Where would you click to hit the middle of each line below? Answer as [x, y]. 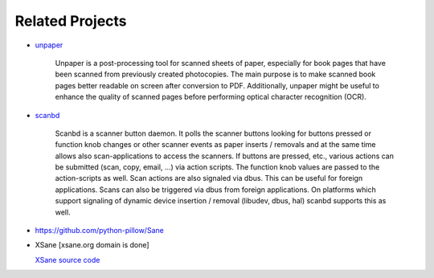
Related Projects [71, 21]
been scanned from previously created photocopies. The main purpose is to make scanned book [215, 74]
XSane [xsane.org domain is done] [92, 245]
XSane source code [68, 260]
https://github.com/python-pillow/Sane [99, 231]
